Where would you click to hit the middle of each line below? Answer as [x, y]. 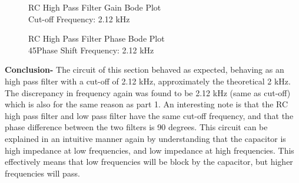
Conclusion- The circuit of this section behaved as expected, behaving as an [144, 70]
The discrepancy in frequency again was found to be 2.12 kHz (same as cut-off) [148, 92]
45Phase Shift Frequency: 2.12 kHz [91, 50]
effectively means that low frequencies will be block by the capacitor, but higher [149, 162]
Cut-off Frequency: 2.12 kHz [79, 18]
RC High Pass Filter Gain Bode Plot [95, 7]
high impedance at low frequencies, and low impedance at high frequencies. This [149, 150]
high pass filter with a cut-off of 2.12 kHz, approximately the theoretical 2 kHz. [148, 81]
